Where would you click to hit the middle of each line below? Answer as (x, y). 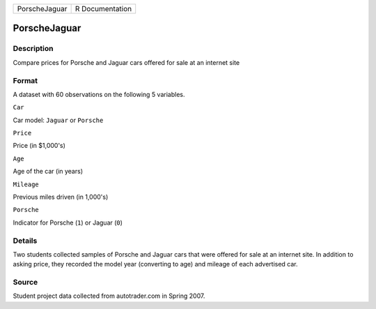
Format (25, 80)
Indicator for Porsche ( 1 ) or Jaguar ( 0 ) (68, 223)
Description (33, 49)
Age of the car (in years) (48, 172)
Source (25, 282)
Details (25, 241)
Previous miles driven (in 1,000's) (61, 197)
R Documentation (103, 9)
